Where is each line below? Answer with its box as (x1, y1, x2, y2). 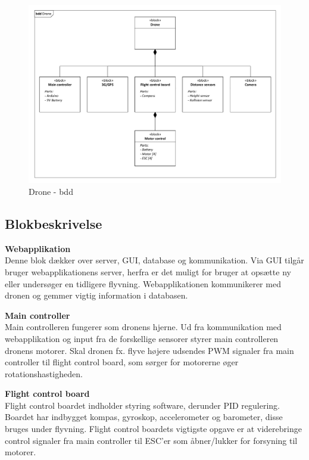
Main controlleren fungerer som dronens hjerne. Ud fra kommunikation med (5, 321, 282, 333)
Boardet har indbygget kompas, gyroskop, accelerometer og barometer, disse (5, 411, 283, 423)
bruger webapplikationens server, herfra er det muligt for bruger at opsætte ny (5, 265, 291, 278)
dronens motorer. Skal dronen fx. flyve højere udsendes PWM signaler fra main (5, 344, 294, 356)
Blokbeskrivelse (5, 214, 102, 232)
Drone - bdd (29, 185, 73, 197)
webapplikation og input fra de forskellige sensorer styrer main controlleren (5, 332, 279, 344)
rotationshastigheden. (5, 367, 83, 380)
